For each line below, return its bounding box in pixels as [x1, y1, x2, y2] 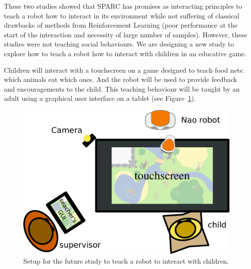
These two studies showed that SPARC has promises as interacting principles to [4, 1, 242, 11]
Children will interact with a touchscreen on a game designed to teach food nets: [4, 64, 245, 75]
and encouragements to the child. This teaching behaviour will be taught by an [4, 83, 240, 94]
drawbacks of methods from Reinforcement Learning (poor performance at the [4, 20, 237, 30]
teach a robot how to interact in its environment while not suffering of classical [4, 10, 239, 20]
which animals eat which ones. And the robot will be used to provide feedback [4, 74, 237, 84]
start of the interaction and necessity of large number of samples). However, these [4, 29, 247, 39]
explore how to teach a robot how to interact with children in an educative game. [4, 48, 247, 58]
